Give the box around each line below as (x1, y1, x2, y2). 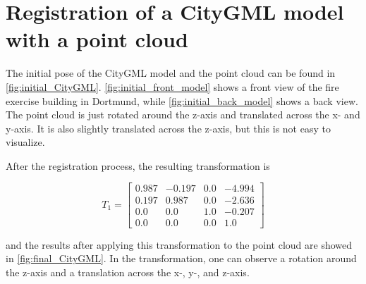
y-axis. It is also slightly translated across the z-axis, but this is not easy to (6, 121, 331, 135)
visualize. (6, 135, 45, 149)
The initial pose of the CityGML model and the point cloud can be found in (6, 66, 336, 80)
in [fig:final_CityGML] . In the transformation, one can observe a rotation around (6, 251, 357, 266)
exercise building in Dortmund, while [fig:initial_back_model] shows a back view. (6, 93, 358, 108)
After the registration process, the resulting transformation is (6, 158, 270, 173)
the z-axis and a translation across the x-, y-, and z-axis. (6, 264, 250, 279)
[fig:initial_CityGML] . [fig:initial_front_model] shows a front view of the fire (6, 79, 339, 94)
